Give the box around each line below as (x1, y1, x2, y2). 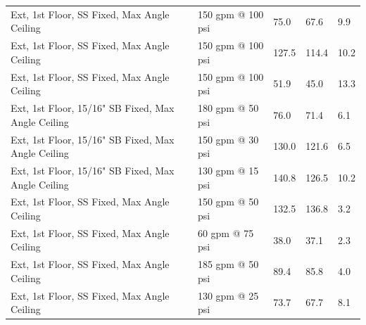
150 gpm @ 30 (197, 132, 259, 146)
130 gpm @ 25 (197, 288, 259, 302)
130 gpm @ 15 (197, 162, 259, 177)
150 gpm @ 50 (197, 194, 259, 209)
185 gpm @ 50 (197, 257, 259, 272)
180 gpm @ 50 (197, 101, 259, 115)
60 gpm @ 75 (197, 225, 254, 240)
